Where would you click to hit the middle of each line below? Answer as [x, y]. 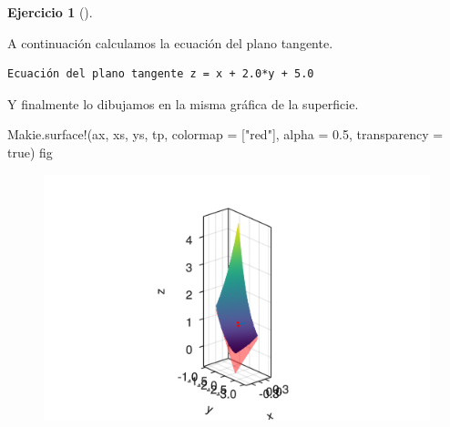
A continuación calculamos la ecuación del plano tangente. [170, 42]
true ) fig [30, 152]
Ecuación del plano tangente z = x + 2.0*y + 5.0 [161, 74]
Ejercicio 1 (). [50, 12]
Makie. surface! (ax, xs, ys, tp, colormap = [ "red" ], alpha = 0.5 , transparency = [225, 134]
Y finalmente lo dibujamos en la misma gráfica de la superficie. [183, 103]
